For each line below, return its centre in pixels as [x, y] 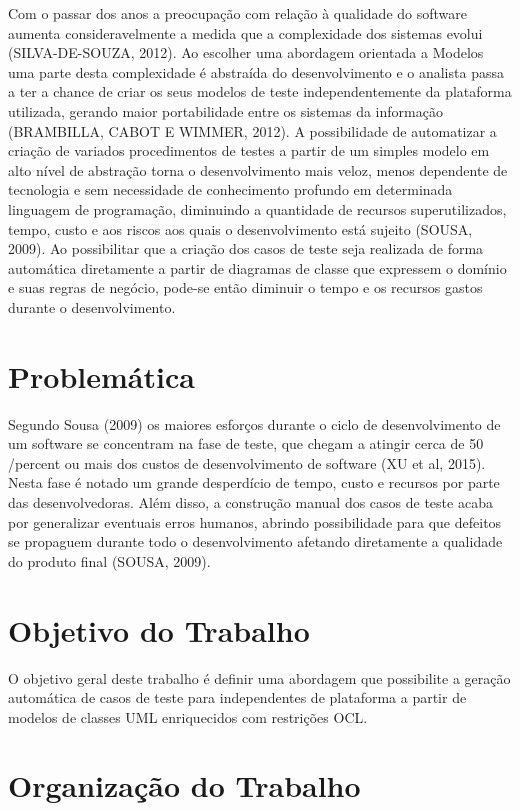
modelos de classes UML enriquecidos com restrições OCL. [188, 716]
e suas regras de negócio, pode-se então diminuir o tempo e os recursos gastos [245, 287]
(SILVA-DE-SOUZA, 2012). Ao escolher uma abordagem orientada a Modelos [246, 52]
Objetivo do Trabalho [159, 629]
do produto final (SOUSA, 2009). [109, 560]
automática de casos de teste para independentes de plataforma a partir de [237, 697]
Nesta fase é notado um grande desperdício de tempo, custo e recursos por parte [254, 482]
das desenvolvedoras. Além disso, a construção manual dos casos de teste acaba [250, 502]
